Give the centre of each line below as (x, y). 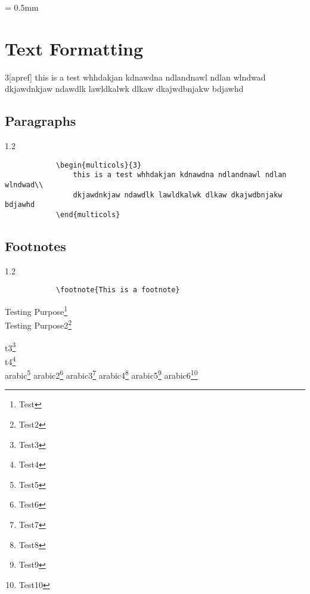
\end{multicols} (88, 214)
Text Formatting (74, 48)
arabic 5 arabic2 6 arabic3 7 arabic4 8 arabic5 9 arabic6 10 (101, 374)
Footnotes (35, 246)
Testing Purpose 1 (36, 310)
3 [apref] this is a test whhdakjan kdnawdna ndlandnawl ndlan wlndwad (135, 77)
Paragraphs (41, 121)
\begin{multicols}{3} (99, 165)
